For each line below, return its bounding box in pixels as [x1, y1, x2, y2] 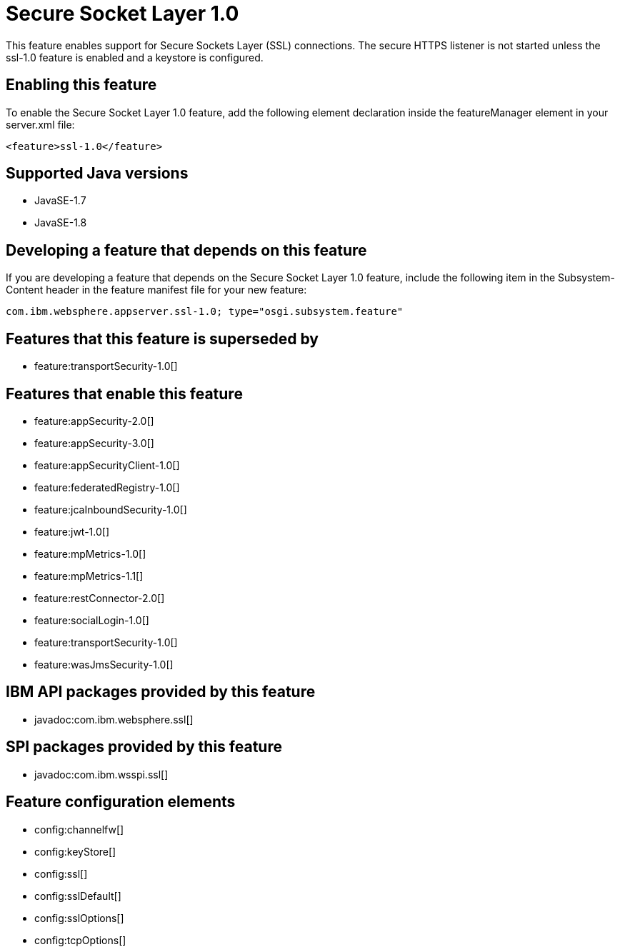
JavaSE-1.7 [34, 194, 86, 207]
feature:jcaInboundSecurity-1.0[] [34, 503, 187, 516]
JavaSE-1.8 [34, 216, 87, 229]
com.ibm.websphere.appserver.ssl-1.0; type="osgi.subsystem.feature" [6, 306, 404, 318]
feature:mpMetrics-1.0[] [34, 547, 146, 560]
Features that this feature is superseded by [6, 329, 319, 348]
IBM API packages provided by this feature [6, 683, 316, 701]
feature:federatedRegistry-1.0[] [34, 481, 180, 493]
